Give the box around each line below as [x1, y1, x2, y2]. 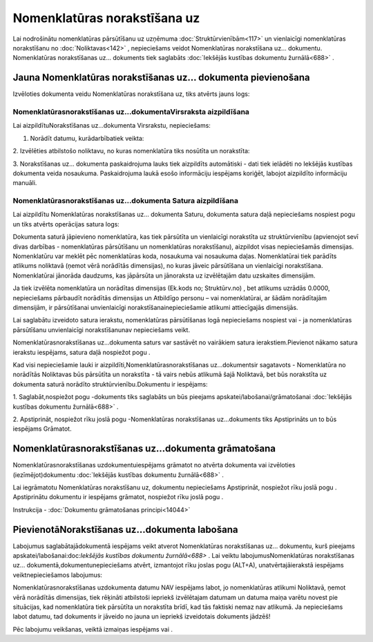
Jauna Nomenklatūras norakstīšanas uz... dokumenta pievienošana [12, 72, 310, 84]
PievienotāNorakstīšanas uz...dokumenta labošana [12, 523, 238, 535]
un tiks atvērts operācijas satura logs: [12, 220, 120, 228]
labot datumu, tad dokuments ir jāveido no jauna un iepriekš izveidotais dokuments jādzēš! [12, 612, 271, 621]
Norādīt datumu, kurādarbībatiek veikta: [30, 134, 144, 142]
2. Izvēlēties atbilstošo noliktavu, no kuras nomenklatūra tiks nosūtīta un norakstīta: [12, 147, 250, 155]
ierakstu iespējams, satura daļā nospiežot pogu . [12, 348, 151, 356]
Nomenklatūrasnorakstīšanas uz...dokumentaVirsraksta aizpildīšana [12, 107, 250, 117]
